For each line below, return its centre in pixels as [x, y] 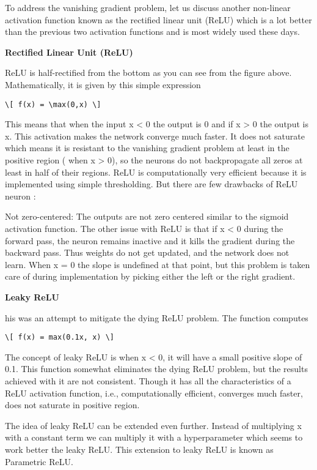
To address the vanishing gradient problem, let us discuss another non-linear [148, 7]
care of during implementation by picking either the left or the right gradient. [150, 276]
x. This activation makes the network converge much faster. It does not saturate [155, 136]
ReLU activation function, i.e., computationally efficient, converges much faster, [154, 393]
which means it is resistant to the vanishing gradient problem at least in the [147, 148]
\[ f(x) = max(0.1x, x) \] [60, 338]
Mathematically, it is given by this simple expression [103, 84]
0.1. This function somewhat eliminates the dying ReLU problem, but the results [156, 369]
